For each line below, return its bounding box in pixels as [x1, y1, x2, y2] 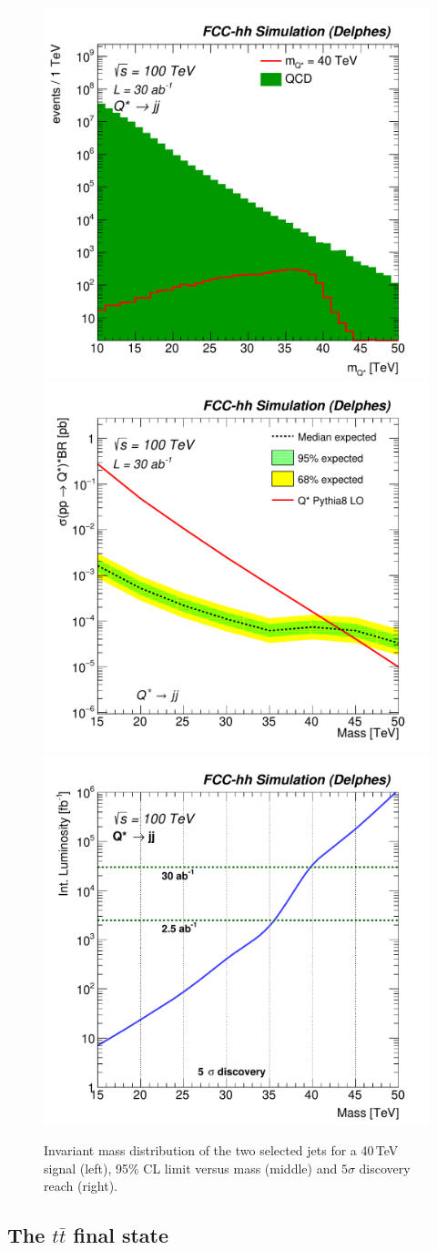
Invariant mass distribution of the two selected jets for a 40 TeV [44, 1140, 399, 1159]
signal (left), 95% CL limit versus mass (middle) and [44, 1158, 338, 1177]
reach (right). [44, 1176, 117, 1195]
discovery [359, 1158, 411, 1177]
